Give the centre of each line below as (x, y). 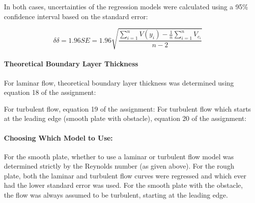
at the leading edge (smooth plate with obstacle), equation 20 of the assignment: (125, 118)
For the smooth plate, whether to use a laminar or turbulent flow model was (119, 156)
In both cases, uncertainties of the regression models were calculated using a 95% (126, 6)
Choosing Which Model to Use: (58, 137)
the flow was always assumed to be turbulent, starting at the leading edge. (116, 195)
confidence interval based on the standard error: (76, 16)
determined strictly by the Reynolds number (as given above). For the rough (119, 166)
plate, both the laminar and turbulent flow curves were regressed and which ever (125, 175)
